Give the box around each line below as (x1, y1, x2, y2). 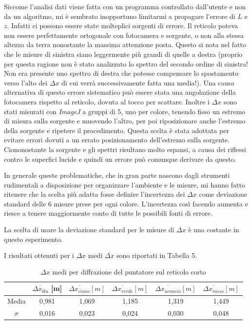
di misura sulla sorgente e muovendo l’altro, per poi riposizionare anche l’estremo (4, 116, 246, 126)
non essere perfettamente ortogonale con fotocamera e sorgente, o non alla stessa (4, 30, 244, 40)
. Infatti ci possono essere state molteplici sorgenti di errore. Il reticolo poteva (7, 20, 238, 31)
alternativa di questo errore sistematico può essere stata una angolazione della (4, 87, 236, 97)
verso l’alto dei (4, 77, 48, 87)
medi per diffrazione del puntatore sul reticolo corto (52, 266, 206, 276)
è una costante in (188, 224, 239, 235)
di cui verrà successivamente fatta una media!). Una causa (61, 77, 235, 87)
